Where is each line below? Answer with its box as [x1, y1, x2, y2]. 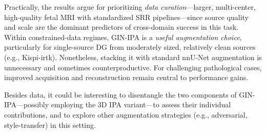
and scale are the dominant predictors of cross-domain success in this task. [4, 22, 238, 32]
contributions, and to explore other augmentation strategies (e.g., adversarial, [4, 109, 248, 120]
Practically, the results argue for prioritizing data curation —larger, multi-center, [4, 2, 256, 12]
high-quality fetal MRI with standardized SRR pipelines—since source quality [4, 11, 249, 22]
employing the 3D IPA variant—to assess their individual [51, 99, 231, 110]
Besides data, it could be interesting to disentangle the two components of [4, 89, 237, 100]
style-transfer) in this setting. [4, 119, 96, 130]
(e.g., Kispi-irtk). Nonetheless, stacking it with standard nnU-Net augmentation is [4, 51, 262, 62]
